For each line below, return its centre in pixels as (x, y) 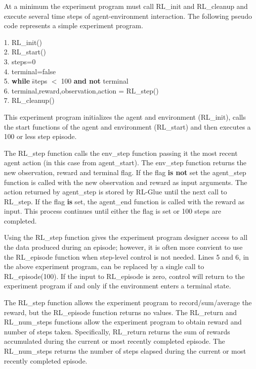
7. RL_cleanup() (29, 100)
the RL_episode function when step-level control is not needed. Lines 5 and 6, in (127, 256)
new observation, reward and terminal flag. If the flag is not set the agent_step (125, 172)
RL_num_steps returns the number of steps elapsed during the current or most (125, 351)
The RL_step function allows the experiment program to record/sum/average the (128, 302)
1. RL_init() (23, 42)
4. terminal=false (30, 71)
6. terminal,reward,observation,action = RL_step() (81, 90)
